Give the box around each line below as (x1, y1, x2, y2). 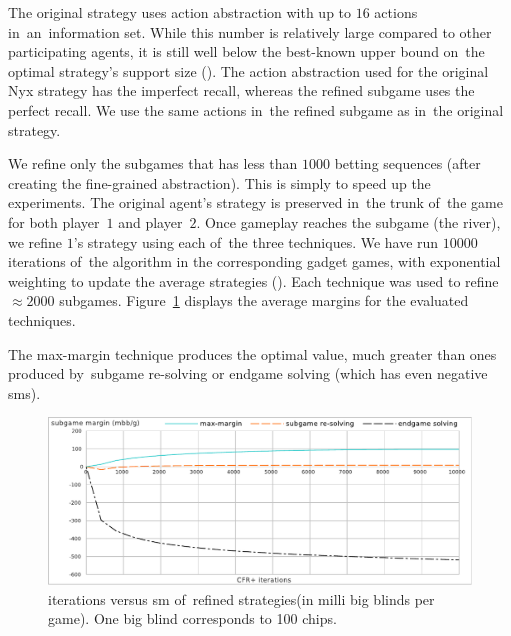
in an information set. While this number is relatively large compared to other (8, 21, 492, 42)
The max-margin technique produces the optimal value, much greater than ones (8, 343, 497, 364)
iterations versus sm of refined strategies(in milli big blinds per (48, 588, 435, 609)
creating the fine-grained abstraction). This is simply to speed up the (8, 172, 431, 193)
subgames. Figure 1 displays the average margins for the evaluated (59, 290, 469, 311)
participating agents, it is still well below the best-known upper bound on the (8, 41, 485, 62)
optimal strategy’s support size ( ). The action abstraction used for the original (8, 60, 489, 81)
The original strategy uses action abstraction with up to (8, 2, 352, 22)
